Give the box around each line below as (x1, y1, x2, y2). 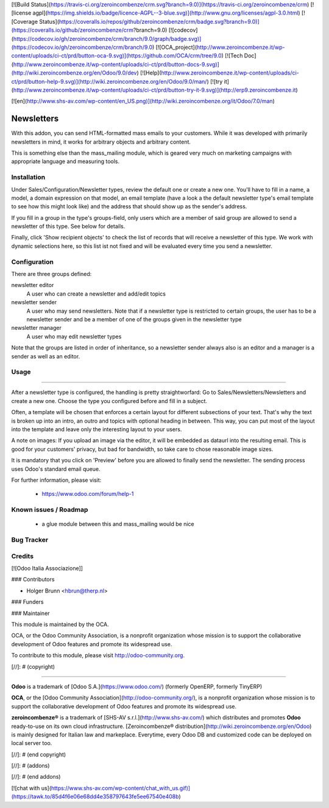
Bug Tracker (11, 536, 49, 544)
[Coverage (11, 18, 38, 25)
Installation (11, 173, 46, 181)
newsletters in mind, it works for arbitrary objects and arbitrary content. (11, 138, 191, 145)
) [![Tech (221, 52, 243, 59)
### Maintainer (11, 610, 50, 617)
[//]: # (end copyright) (11, 751, 66, 758)
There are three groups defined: (11, 271, 92, 277)
